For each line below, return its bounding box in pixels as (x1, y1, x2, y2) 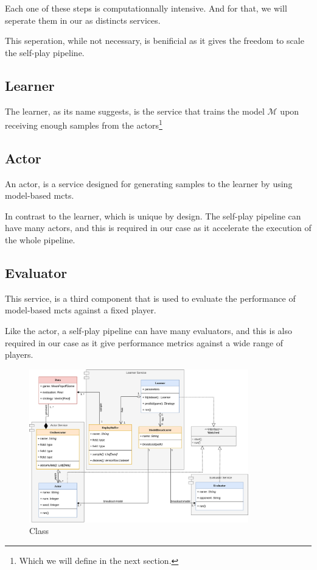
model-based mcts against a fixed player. (5, 304, 156, 316)
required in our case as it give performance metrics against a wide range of (5, 336, 284, 349)
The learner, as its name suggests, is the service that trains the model (5, 104, 265, 117)
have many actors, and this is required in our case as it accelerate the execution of (5, 221, 312, 234)
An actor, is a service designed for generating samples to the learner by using (5, 177, 293, 190)
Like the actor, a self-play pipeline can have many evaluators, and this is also (5, 324, 292, 337)
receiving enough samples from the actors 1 (5, 117, 162, 131)
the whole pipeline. (5, 233, 75, 246)
